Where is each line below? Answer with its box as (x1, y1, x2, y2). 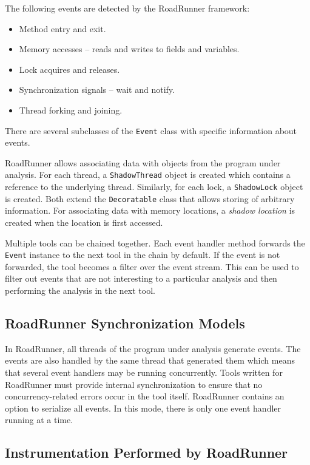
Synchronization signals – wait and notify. (19, 83, 175, 96)
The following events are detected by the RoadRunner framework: (5, 2, 250, 14)
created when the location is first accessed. (5, 216, 163, 228)
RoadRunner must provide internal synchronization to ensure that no (5, 378, 263, 390)
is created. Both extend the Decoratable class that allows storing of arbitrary (5, 192, 295, 205)
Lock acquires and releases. (19, 63, 120, 75)
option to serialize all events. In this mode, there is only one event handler (5, 401, 281, 414)
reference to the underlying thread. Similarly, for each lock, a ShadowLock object (5, 180, 303, 193)
